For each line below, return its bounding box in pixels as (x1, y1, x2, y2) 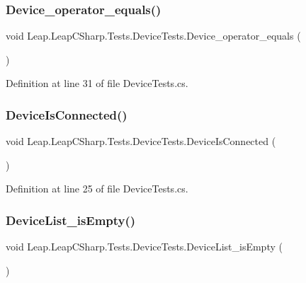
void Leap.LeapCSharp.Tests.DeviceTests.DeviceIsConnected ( (6, 134, 276, 149)
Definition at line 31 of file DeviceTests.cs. (6, 76, 188, 91)
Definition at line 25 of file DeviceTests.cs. (6, 181, 188, 196)
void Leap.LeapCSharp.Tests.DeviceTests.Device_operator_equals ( (6, 28, 301, 43)
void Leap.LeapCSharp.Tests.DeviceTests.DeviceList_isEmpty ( (6, 239, 283, 254)
